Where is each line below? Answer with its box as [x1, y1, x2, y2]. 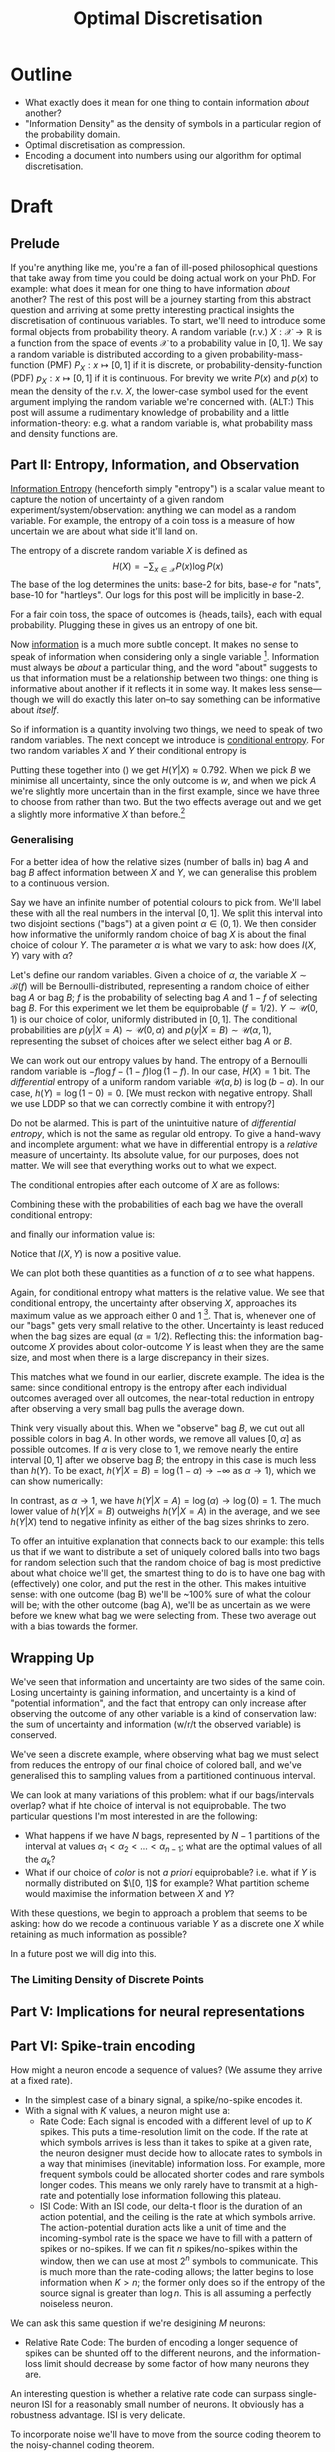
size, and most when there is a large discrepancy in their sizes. [10, 1352, 270, 1364]
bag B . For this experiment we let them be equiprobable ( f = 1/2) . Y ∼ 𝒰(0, [10, 1002, 318, 1014]
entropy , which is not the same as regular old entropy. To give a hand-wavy [10, 1127, 322, 1139]
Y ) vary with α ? [10, 949, 73, 961]
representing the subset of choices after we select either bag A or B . [10, 1035, 293, 1047]
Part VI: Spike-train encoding [10, 2037, 196, 2054]
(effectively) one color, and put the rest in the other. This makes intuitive [10, 1578, 307, 1590]
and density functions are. [10, 427, 118, 439]
